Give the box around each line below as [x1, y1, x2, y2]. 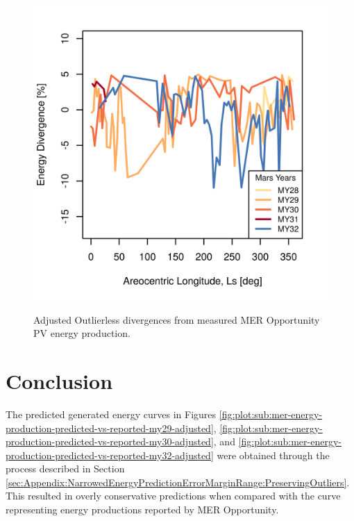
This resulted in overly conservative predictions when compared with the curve [6, 488, 341, 503]
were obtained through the [217, 447, 330, 462]
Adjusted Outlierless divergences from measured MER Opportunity [33, 312, 320, 326]
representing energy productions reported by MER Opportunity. [6, 502, 279, 517]
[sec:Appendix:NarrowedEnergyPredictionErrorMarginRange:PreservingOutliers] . [6, 474, 350, 489]
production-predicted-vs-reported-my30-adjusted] [6, 434, 214, 449]
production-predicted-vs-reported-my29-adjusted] [6, 420, 214, 435]
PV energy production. [33, 326, 130, 340]
